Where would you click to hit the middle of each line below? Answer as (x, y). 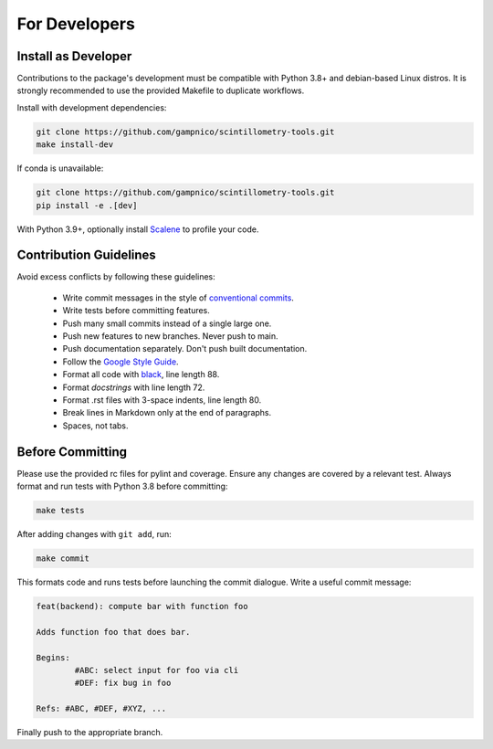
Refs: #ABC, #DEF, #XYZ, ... (101, 709)
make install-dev (75, 145)
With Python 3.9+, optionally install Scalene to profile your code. (138, 229)
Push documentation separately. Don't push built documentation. (185, 349)
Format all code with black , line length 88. (141, 374)
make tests (60, 511)
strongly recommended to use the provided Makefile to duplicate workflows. (161, 90)
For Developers (76, 24)
